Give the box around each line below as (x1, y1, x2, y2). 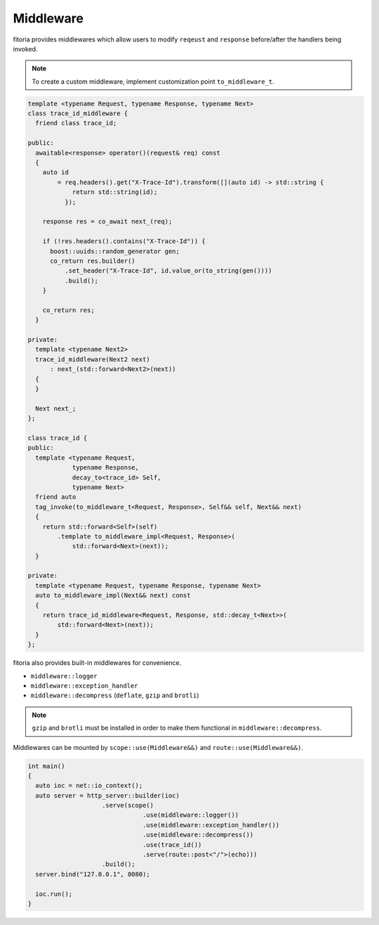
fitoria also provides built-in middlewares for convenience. (13, 659, 182, 667)
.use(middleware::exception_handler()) (142, 821, 280, 829)
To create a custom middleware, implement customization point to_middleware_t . (32, 77, 275, 86)
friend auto (35, 493, 77, 501)
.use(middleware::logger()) (142, 811, 239, 819)
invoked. (13, 44, 38, 53)
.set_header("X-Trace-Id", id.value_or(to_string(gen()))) (64, 267, 272, 275)
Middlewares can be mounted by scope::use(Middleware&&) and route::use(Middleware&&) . (13, 743, 303, 751)
